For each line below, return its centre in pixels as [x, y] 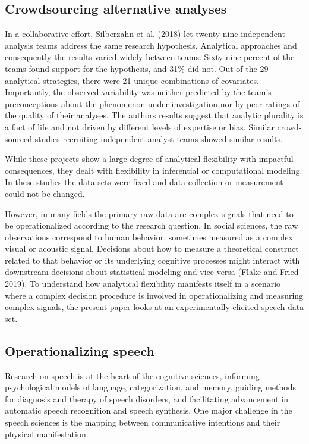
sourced [19, 138]
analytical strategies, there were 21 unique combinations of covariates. [132, 80]
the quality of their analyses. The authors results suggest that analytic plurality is [154, 115]
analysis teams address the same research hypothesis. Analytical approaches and [151, 45]
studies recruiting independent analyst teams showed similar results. [159, 138]
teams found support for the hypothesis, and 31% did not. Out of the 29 [137, 68]
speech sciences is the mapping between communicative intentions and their [143, 422]
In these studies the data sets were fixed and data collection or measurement [144, 182]
